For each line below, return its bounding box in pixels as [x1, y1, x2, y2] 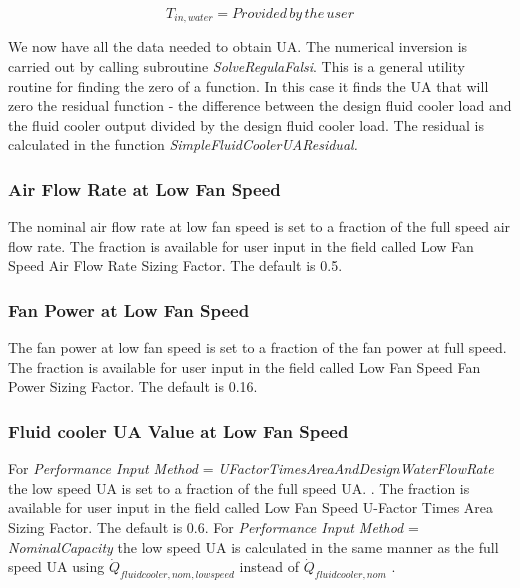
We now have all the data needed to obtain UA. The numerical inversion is [8, 36, 468, 57]
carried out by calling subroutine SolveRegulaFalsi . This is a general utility [8, 56, 465, 77]
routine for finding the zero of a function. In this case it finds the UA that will [8, 75, 489, 96]
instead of [239, 556, 300, 577]
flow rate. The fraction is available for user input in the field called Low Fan [8, 235, 474, 256]
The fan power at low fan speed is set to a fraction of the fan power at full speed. [8, 337, 507, 358]
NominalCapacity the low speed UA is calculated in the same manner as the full [8, 536, 499, 557]
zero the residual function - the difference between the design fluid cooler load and [8, 95, 512, 116]
